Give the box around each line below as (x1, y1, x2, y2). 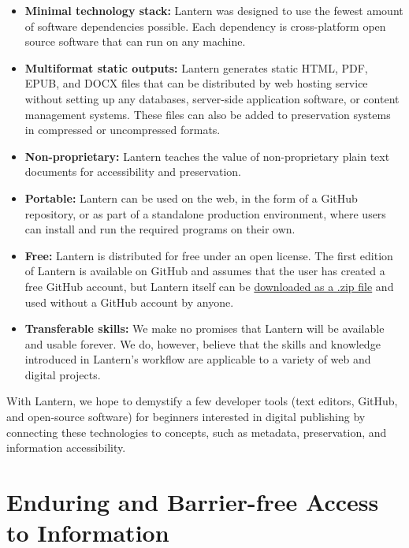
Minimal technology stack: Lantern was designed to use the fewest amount (24, 2, 403, 18)
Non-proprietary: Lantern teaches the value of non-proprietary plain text (24, 147, 390, 164)
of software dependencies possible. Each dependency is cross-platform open (24, 17, 386, 34)
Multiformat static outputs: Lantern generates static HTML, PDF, (24, 59, 368, 76)
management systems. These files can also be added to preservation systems (24, 106, 391, 122)
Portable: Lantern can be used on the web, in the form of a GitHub (24, 189, 358, 206)
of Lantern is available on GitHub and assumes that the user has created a (24, 263, 385, 279)
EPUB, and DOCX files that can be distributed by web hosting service (24, 75, 368, 91)
